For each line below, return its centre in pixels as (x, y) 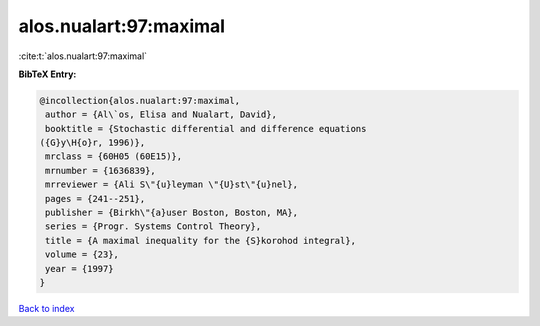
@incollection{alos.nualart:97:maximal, (139, 100)
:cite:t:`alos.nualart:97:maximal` (83, 56)
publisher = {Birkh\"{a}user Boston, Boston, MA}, (172, 213)
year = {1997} (79, 268)
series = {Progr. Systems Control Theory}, (153, 226)
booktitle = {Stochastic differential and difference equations (206, 128)
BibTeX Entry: (47, 74)
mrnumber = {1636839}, (101, 170)
